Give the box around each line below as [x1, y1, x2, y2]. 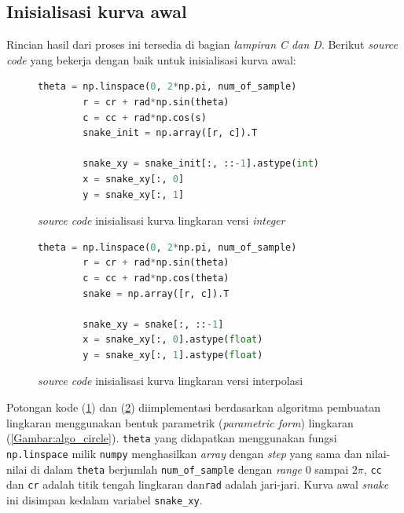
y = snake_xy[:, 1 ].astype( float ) [83, 349, 263, 361]
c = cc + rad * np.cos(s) [83, 112, 207, 123]
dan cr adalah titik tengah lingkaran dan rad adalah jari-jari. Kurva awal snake [6, 476, 389, 493]
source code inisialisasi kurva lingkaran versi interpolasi [38, 372, 303, 389]
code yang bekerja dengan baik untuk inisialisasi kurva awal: [6, 51, 296, 68]
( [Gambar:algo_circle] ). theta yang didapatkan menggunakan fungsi [6, 430, 337, 446]
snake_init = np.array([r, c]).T [83, 127, 258, 139]
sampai [314, 460, 349, 477]
